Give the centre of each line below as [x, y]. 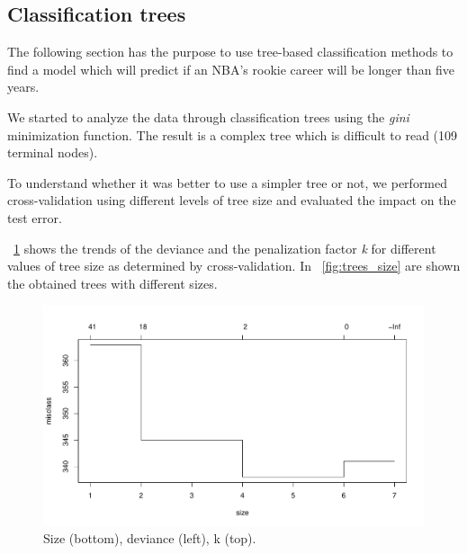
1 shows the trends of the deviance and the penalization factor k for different [225, 248]
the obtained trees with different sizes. [112, 283]
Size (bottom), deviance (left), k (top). [150, 538]
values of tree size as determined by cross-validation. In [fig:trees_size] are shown [234, 266]
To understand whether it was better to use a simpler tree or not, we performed [228, 182]
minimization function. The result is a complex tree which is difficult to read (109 [233, 134]
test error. [35, 217]
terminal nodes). [53, 152]
